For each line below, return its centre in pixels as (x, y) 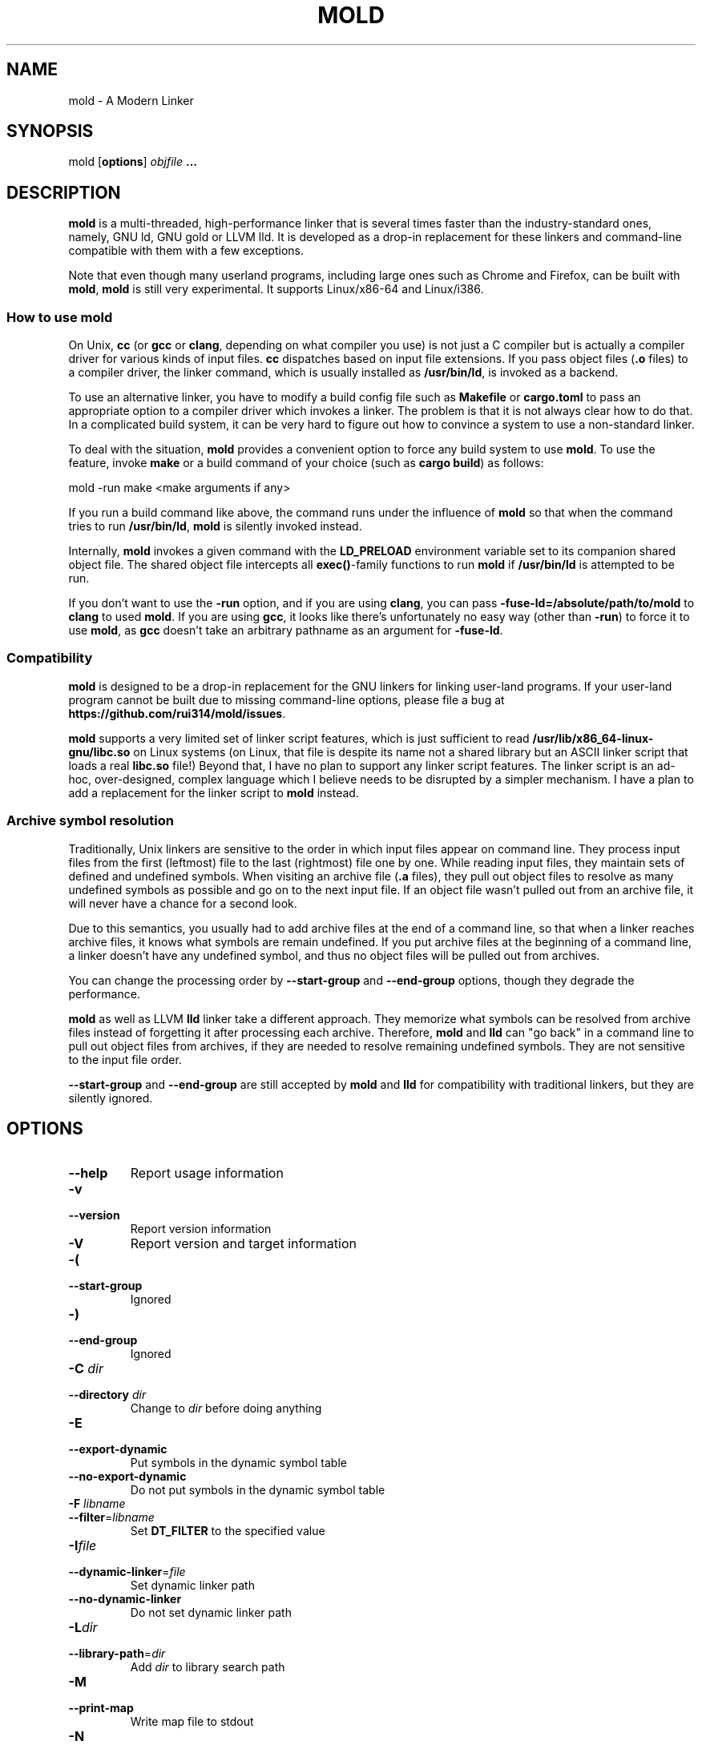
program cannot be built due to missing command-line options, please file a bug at (286, 699)
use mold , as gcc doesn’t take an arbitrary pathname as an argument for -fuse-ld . (286, 631)
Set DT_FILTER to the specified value (228, 1531)
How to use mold (60, 317)
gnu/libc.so (99, 752)
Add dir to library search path (208, 1667)
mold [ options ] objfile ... (133, 162)
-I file (83, 1546)
